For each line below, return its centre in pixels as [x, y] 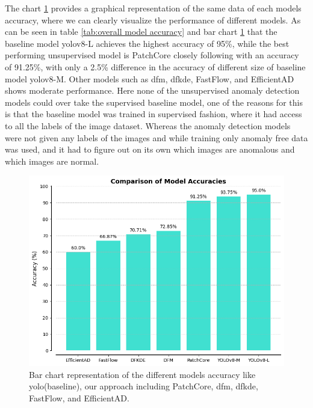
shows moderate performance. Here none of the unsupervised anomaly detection [152, 90]
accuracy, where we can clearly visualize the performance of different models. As [153, 20]
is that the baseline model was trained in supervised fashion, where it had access [153, 114]
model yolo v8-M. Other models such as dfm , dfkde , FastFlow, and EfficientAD [150, 78]
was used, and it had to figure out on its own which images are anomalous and [150, 149]
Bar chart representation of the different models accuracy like [142, 374]
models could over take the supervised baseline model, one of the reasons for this [154, 102]
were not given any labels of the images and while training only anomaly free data [156, 137]
